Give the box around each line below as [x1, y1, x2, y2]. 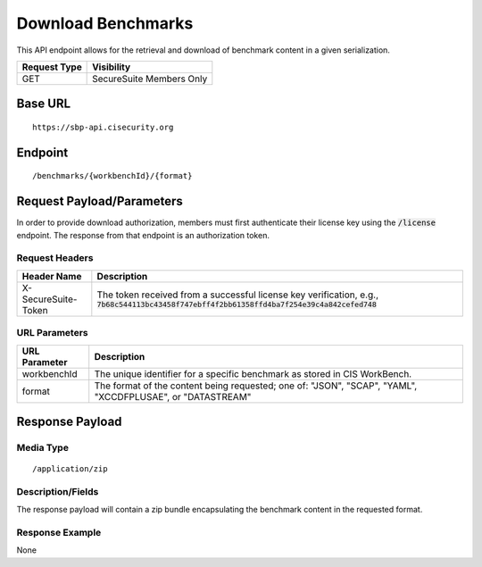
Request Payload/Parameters [16, 194, 183, 209]
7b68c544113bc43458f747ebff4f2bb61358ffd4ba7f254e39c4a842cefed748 [96, 300, 377, 310]
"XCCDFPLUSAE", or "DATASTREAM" [94, 390, 252, 403]
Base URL [16, 96, 71, 112]
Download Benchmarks [16, 13, 194, 33]
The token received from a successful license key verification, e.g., [96, 288, 379, 301]
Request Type [21, 61, 82, 73]
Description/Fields [16, 485, 99, 497]
